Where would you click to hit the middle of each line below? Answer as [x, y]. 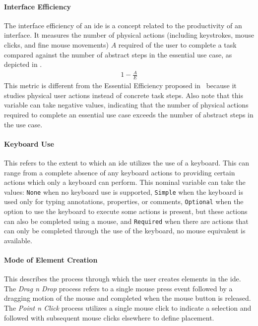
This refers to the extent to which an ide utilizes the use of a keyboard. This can [127, 162]
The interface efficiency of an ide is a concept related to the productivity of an [123, 25]
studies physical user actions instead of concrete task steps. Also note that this [124, 95]
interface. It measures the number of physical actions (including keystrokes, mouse [129, 35]
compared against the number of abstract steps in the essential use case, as [118, 54]
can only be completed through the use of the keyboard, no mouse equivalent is [125, 231]
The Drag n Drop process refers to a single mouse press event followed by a [118, 288]
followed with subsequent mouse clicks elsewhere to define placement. [109, 317]
